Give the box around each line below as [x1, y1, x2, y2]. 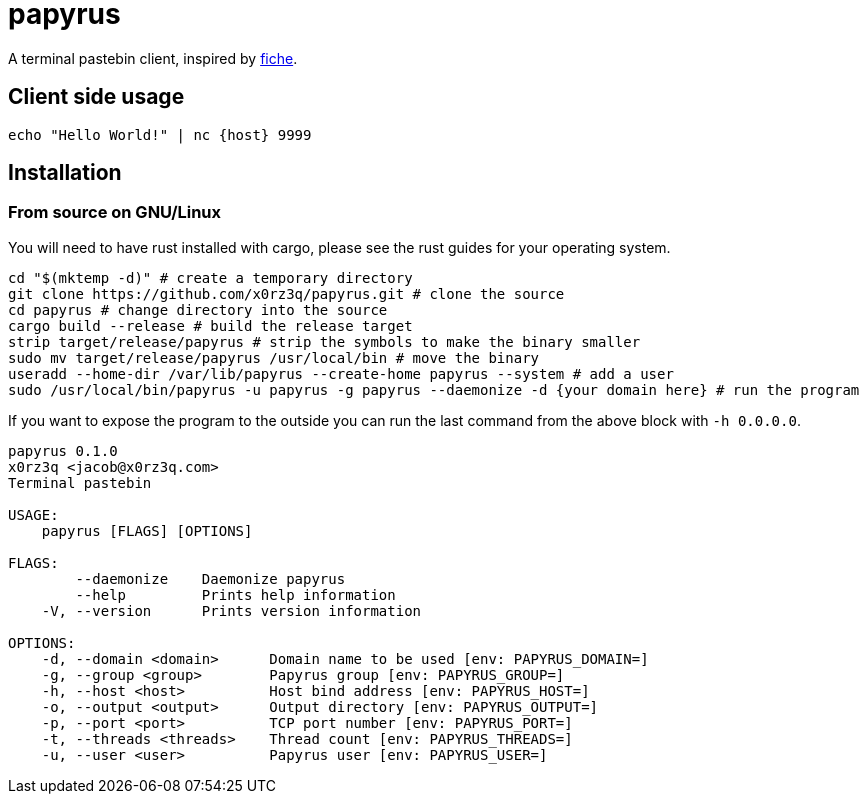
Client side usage [8, 84, 185, 110]
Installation [8, 160, 122, 186]
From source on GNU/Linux [8, 202, 222, 223]
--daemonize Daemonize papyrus [75, 570, 346, 587]
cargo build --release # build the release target [8, 317, 413, 334]
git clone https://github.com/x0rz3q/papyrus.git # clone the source [8, 285, 565, 302]
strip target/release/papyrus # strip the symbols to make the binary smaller [8, 333, 641, 350]
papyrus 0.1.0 [8, 442, 118, 459]
